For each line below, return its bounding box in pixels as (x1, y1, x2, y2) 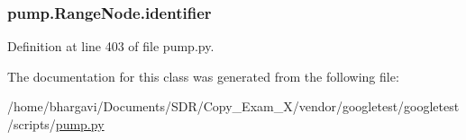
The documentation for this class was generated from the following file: (7, 66, 399, 85)
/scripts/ (7, 115, 56, 133)
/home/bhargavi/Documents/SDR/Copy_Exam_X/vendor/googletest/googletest (7, 97, 460, 116)
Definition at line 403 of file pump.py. (7, 37, 215, 56)
